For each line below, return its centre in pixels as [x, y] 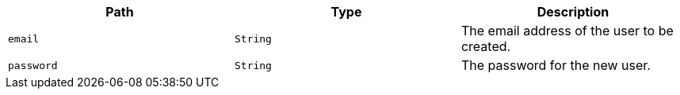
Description [573, 12]
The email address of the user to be [567, 31]
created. [486, 46]
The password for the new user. [556, 65]
